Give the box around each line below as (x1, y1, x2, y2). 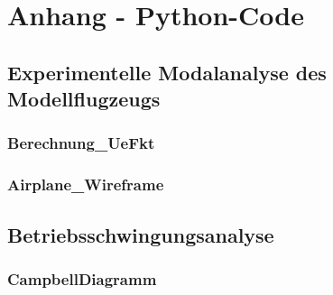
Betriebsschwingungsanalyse (7, 220, 274, 248)
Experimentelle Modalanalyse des (7, 58, 327, 86)
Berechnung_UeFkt (7, 132, 155, 154)
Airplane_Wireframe (7, 173, 164, 196)
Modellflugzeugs (7, 85, 161, 113)
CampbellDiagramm (7, 267, 157, 290)
